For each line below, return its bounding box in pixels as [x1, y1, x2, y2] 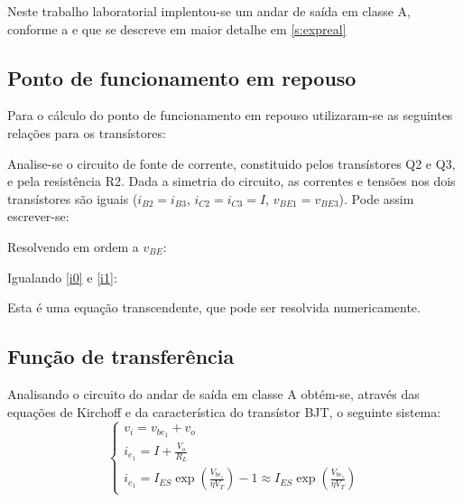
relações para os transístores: [7, 123, 166, 142]
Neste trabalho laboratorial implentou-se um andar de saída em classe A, [7, 2, 411, 20]
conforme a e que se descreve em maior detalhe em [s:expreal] [7, 19, 347, 38]
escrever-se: [7, 207, 69, 226]
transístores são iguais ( [7, 189, 138, 208]
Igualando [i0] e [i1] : [7, 267, 117, 286]
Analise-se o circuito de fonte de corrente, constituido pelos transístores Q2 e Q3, [7, 153, 456, 172]
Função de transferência [7, 342, 235, 370]
